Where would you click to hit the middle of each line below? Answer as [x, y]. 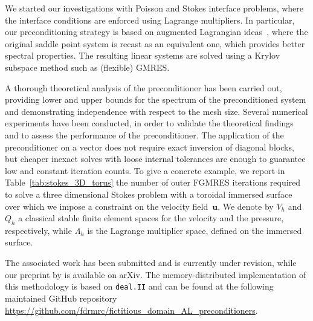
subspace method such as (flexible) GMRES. [87, 67]
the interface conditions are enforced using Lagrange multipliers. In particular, [150, 20]
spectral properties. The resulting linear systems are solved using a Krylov [143, 55]
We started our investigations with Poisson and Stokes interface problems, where [154, 8]
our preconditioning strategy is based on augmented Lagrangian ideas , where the [156, 32]
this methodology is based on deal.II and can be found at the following [139, 286]
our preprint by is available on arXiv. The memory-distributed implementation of [156, 274]
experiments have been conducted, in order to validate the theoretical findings [149, 123]
